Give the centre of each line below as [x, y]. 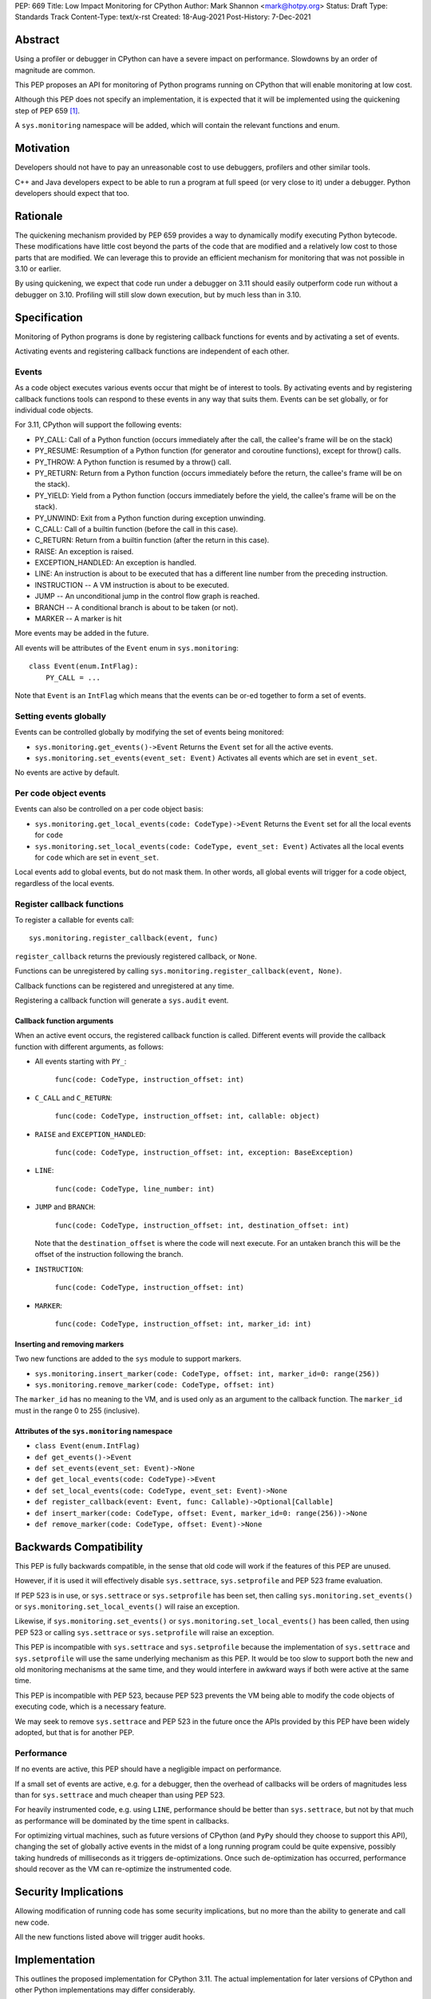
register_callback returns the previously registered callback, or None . [136, 956]
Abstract [37, 40]
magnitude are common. [55, 70]
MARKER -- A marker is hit [78, 619]
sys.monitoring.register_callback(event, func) [124, 938]
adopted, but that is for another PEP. [75, 1732]
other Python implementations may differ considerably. [105, 1990]
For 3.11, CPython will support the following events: [98, 425]
